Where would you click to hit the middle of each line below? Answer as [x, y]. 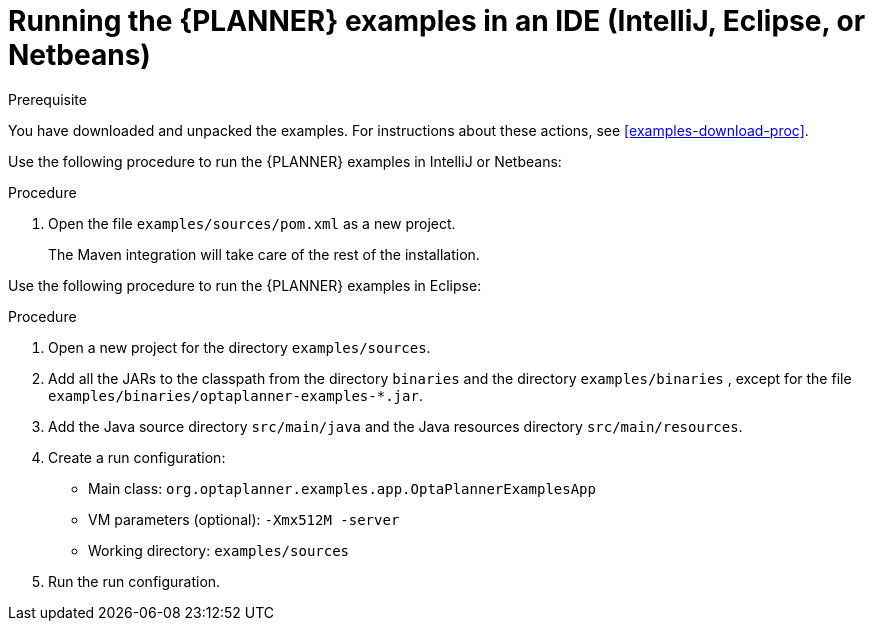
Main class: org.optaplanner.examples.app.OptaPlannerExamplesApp [342, 488]
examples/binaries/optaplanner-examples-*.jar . [235, 395]
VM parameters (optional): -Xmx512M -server [244, 519]
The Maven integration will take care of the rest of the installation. [264, 254]
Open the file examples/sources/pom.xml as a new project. [252, 223]
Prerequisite [47, 99]
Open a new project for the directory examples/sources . [239, 347]
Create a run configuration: [137, 457]
